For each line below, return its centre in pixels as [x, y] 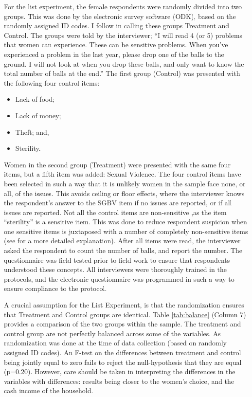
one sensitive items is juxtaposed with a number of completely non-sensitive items [126, 231]
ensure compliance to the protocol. [55, 288]
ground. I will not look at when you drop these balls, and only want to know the [124, 63]
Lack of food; [35, 99]
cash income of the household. [49, 390]
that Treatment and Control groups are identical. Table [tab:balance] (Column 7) [125, 314]
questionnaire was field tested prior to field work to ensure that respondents [117, 260]
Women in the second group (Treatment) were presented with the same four [117, 164]
